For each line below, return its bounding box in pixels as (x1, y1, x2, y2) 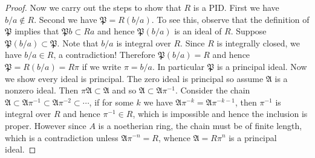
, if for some (89, 95, 134, 108)
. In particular (152, 60, 205, 72)
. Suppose (230, 25, 267, 37)
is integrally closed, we (216, 36, 300, 49)
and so (112, 84, 137, 96)
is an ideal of (174, 25, 222, 37)
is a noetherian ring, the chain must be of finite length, (98, 119, 302, 131)
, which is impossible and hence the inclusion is (132, 107, 308, 120)
